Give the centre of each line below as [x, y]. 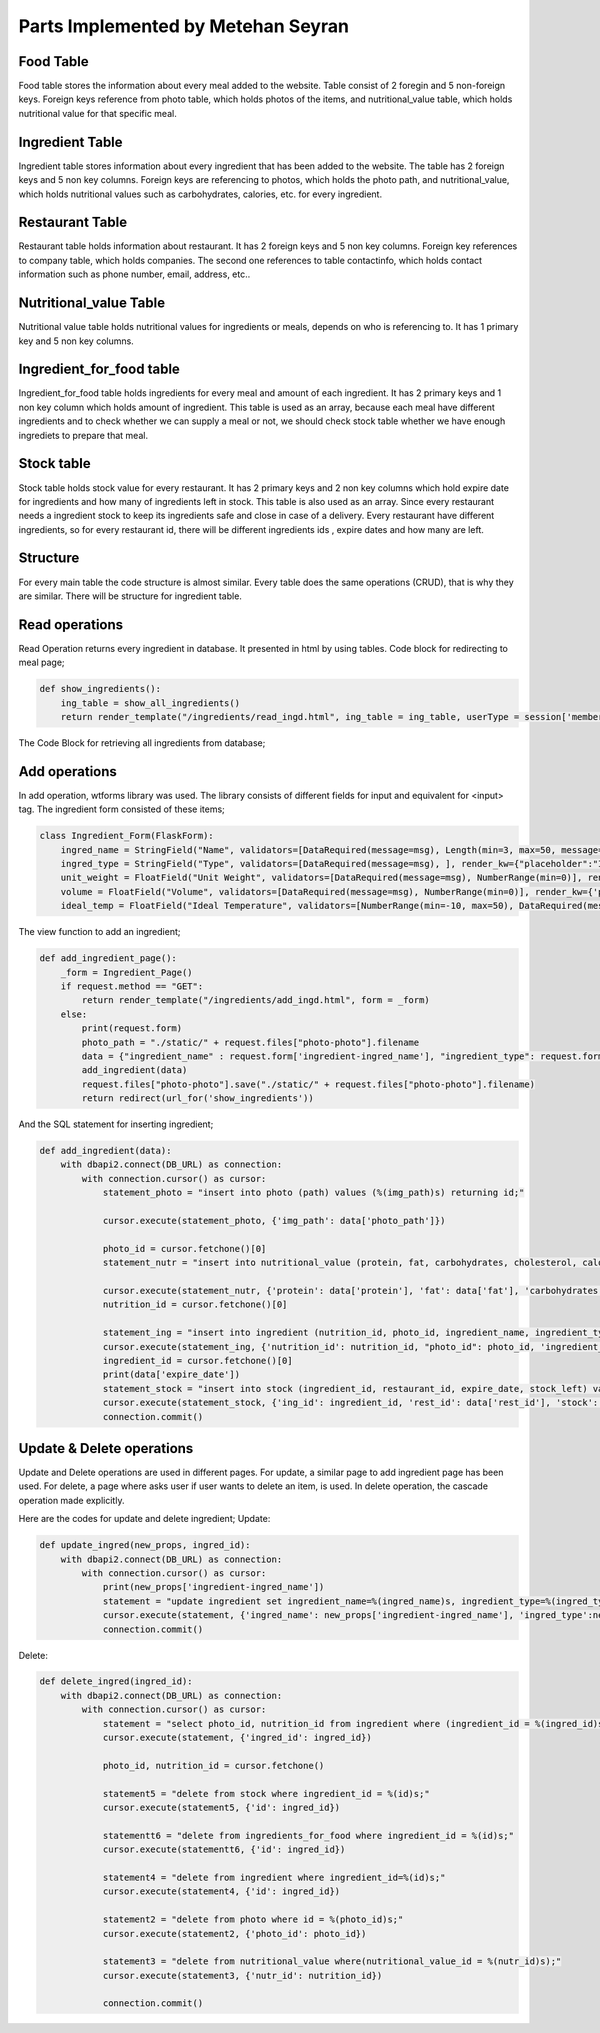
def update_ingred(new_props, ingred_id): [145, 1545]
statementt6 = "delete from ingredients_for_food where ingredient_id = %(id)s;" [308, 1835]
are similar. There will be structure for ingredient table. [130, 596]
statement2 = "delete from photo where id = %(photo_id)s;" [253, 1919]
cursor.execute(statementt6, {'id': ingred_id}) [224, 1849]
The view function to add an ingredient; [99, 932]
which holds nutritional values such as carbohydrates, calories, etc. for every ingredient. [200, 194]
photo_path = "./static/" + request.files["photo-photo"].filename [250, 1042]
